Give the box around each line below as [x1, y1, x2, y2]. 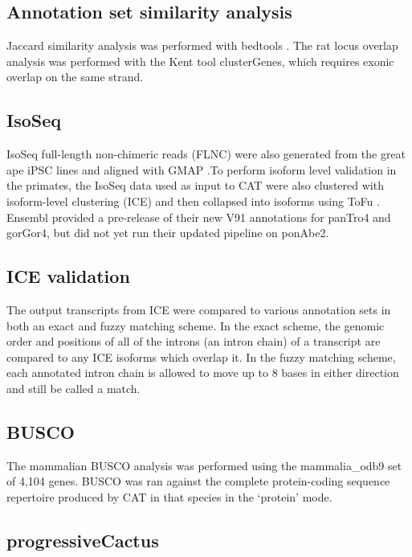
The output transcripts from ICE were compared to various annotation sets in [6, 301, 391, 317]
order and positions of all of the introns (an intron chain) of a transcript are [6, 333, 381, 350]
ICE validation [6, 264, 130, 289]
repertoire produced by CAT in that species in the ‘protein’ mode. [6, 488, 332, 505]
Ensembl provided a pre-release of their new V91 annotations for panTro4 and [6, 208, 391, 225]
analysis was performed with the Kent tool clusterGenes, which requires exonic [6, 52, 394, 69]
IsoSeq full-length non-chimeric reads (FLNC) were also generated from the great [6, 145, 406, 162]
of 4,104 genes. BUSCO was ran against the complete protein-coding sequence [6, 473, 390, 489]
